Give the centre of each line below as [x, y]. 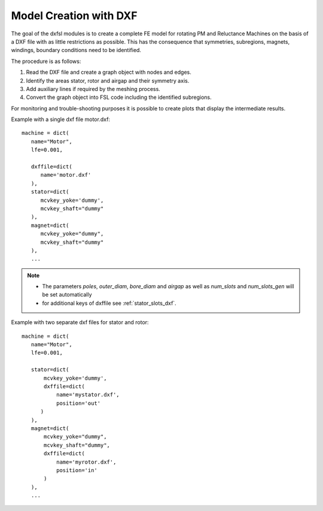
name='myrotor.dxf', [86, 462]
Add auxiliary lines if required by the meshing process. [93, 89]
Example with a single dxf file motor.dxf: [61, 119]
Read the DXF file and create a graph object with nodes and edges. [109, 72]
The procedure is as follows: [46, 61]
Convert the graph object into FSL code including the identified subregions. [119, 97]
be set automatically [67, 295]
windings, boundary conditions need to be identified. [76, 50]
